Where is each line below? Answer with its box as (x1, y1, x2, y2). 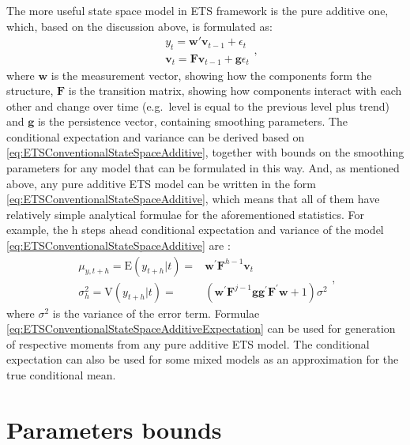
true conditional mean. (6, 367, 116, 383)
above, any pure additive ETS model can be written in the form (6, 175, 316, 191)
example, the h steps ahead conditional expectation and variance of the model (6, 221, 384, 238)
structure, (6, 82, 54, 99)
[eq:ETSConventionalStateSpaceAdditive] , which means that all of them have (6, 190, 380, 207)
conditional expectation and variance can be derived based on (6, 128, 305, 145)
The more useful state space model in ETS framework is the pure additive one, (6, 2, 389, 18)
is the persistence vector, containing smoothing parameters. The (37, 113, 348, 130)
